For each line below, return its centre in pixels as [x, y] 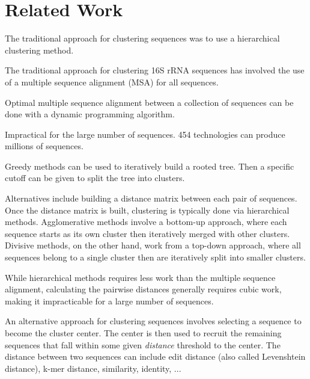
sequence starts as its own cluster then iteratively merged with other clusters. [147, 233]
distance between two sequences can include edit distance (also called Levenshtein [155, 356]
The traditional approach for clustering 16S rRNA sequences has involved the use [155, 70]
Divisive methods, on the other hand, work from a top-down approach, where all [153, 245]
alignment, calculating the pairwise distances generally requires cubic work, [143, 289]
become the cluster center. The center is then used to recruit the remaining [143, 333]
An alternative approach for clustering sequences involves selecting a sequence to [153, 321]
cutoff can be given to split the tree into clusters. [95, 178]
